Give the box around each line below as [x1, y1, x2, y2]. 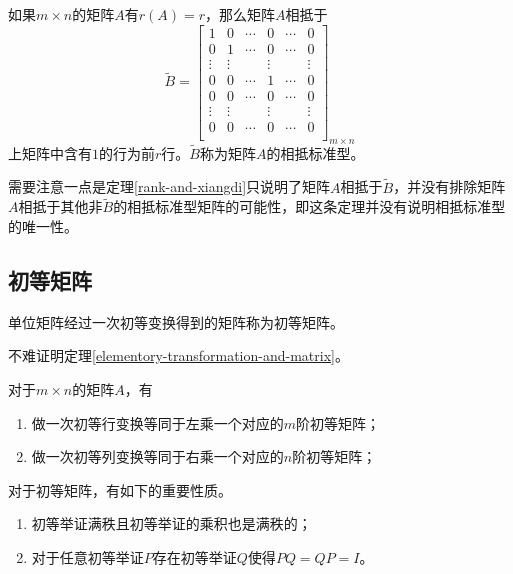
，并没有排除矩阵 [393, 176, 506, 197]
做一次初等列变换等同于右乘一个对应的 [31, 446, 284, 467]
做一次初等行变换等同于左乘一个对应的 [31, 412, 284, 433]
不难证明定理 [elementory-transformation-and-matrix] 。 [8, 345, 349, 366]
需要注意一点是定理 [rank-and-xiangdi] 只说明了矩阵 [8, 176, 331, 197]
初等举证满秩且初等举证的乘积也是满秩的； [31, 513, 312, 534]
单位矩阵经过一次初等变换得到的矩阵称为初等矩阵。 [8, 311, 344, 332]
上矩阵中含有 [8, 142, 92, 163]
